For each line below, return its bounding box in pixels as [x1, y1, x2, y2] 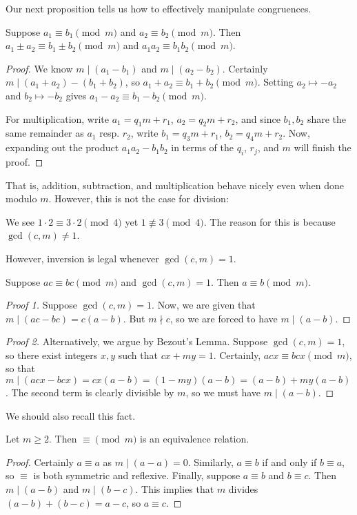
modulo [6, 191, 37, 206]
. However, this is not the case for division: [48, 191, 229, 206]
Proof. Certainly [6, 454, 74, 469]
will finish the [294, 140, 351, 155]
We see [6, 214, 35, 229]
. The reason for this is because [203, 214, 336, 229]
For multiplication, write [6, 111, 110, 126]
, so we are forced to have [170, 311, 278, 325]
